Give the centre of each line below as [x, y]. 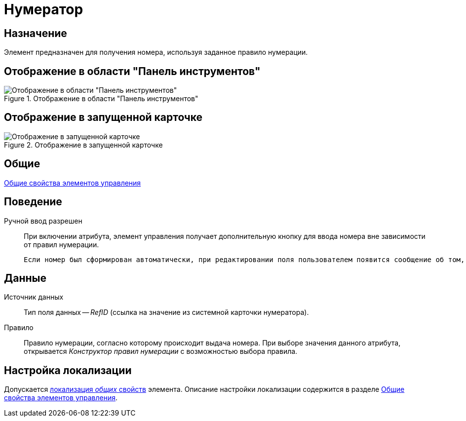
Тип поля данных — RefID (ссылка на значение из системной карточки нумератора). [166, 312]
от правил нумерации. [61, 244]
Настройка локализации [68, 370]
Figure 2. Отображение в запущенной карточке [83, 145]
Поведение [33, 202]
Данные [25, 278]
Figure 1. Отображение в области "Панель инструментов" [101, 99]
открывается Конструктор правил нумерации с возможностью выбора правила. [161, 351]
